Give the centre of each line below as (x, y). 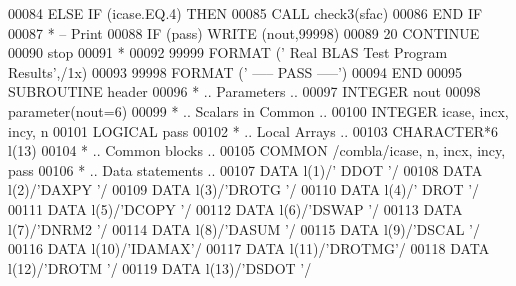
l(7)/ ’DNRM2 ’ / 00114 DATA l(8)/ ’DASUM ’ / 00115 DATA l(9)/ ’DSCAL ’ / (244, 228)
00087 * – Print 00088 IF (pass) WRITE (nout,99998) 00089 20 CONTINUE (244, 32)
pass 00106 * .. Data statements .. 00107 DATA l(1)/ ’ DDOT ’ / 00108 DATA (245, 169)
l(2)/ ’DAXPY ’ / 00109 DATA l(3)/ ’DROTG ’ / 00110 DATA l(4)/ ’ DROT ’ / (244, 189)
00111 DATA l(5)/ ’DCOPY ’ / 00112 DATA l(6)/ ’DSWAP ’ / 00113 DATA (235, 208)
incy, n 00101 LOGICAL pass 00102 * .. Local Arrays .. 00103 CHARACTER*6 (253, 130)
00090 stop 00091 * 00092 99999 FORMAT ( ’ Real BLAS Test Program (228, 52)
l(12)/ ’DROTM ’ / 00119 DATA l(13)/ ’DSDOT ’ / (160, 267)
